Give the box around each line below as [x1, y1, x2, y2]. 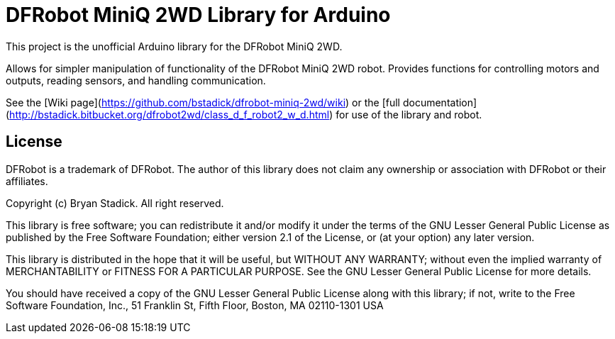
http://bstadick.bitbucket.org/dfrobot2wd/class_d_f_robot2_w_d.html [9, 108, 330, 121]
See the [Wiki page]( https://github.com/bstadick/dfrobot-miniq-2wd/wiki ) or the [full [6, 96, 400, 109]
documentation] [402, 96, 477, 109]
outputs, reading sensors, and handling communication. [6, 74, 266, 87]
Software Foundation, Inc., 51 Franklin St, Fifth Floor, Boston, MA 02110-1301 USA [6, 299, 384, 311]
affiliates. [6, 174, 48, 187]
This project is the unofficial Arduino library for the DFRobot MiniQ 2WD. [6, 40, 343, 52]
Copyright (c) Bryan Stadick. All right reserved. [6, 196, 224, 209]
